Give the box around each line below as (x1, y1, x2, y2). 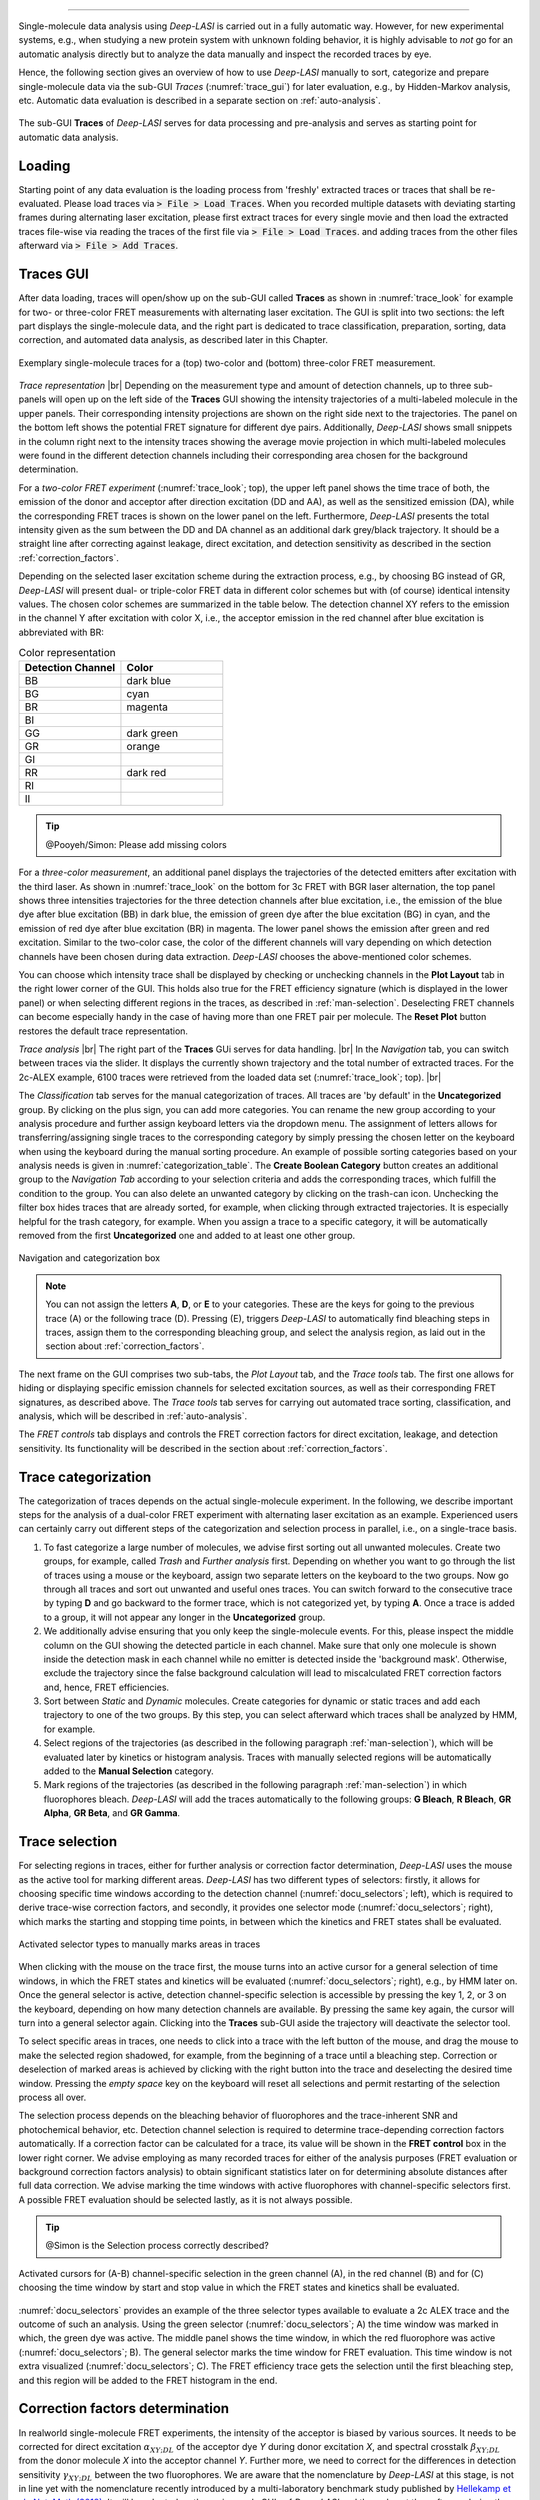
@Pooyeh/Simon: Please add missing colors (45, 838, 227, 850)
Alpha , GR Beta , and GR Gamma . (43, 1807, 180, 1819)
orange (126, 740, 160, 754)
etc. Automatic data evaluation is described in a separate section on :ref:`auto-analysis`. (18, 94, 382, 106)
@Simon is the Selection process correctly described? (45, 2240, 269, 2252)
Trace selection (18, 1833, 118, 1850)
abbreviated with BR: (18, 626, 105, 638)
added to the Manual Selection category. (43, 1765, 214, 1777)
